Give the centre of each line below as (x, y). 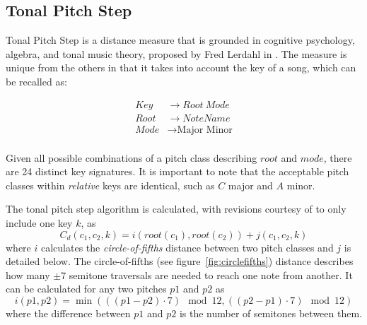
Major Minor (205, 130)
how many (28, 274)
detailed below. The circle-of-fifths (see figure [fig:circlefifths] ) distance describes (180, 261)
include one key (39, 223)
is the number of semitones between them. (270, 313)
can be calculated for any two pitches (86, 289)
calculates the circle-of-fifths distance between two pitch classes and (187, 247)
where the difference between (68, 313)
